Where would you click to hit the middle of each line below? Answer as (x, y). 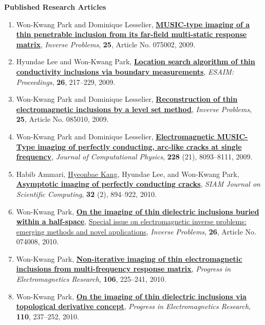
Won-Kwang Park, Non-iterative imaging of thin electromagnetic (129, 258)
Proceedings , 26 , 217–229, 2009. (66, 82)
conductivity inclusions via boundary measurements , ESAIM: (125, 71)
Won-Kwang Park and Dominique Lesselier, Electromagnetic (115, 136)
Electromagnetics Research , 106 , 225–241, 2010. (91, 279)
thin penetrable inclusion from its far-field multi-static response (131, 34)
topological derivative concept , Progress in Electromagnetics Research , (134, 306)
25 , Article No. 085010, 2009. (62, 119)
